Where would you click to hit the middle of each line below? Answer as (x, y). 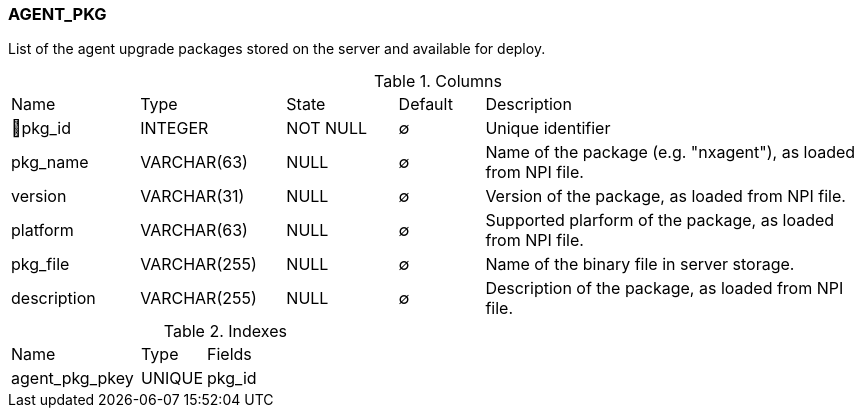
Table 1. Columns (438, 81)
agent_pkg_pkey (72, 378)
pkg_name (50, 162)
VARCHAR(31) (192, 196)
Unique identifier (548, 128)
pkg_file (40, 264)
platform (42, 230)
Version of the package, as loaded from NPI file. (665, 196)
